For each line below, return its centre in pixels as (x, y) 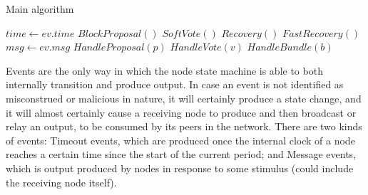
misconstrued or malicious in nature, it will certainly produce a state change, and (184, 98)
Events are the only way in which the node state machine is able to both (164, 70)
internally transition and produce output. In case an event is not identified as (175, 84)
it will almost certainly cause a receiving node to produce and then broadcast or (181, 112)
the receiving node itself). (61, 182)
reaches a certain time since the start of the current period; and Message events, (181, 154)
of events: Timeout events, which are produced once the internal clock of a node (180, 140)
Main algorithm (40, 9)
